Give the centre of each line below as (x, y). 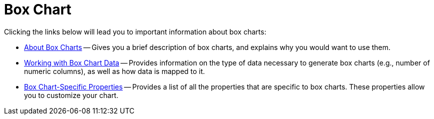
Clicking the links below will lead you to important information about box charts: (135, 31)
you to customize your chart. (71, 95)
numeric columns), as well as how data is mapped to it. (115, 71)
